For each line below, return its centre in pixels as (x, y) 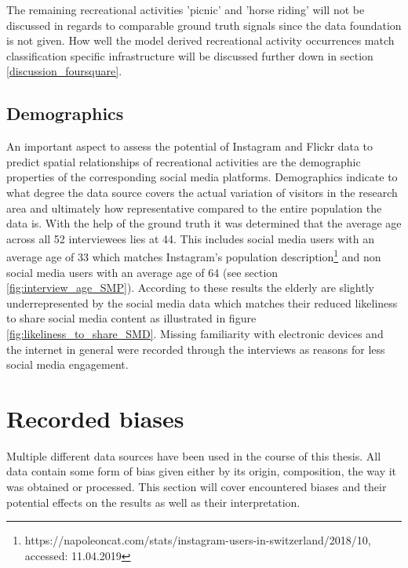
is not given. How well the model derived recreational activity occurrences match (200, 40)
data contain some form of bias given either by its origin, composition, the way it (202, 471)
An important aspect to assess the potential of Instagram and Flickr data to (190, 146)
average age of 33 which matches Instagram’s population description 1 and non (194, 255)
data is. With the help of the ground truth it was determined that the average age (204, 223)
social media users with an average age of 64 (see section (142, 272)
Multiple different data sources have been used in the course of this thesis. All (194, 455)
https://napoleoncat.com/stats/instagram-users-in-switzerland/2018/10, (198, 540)
